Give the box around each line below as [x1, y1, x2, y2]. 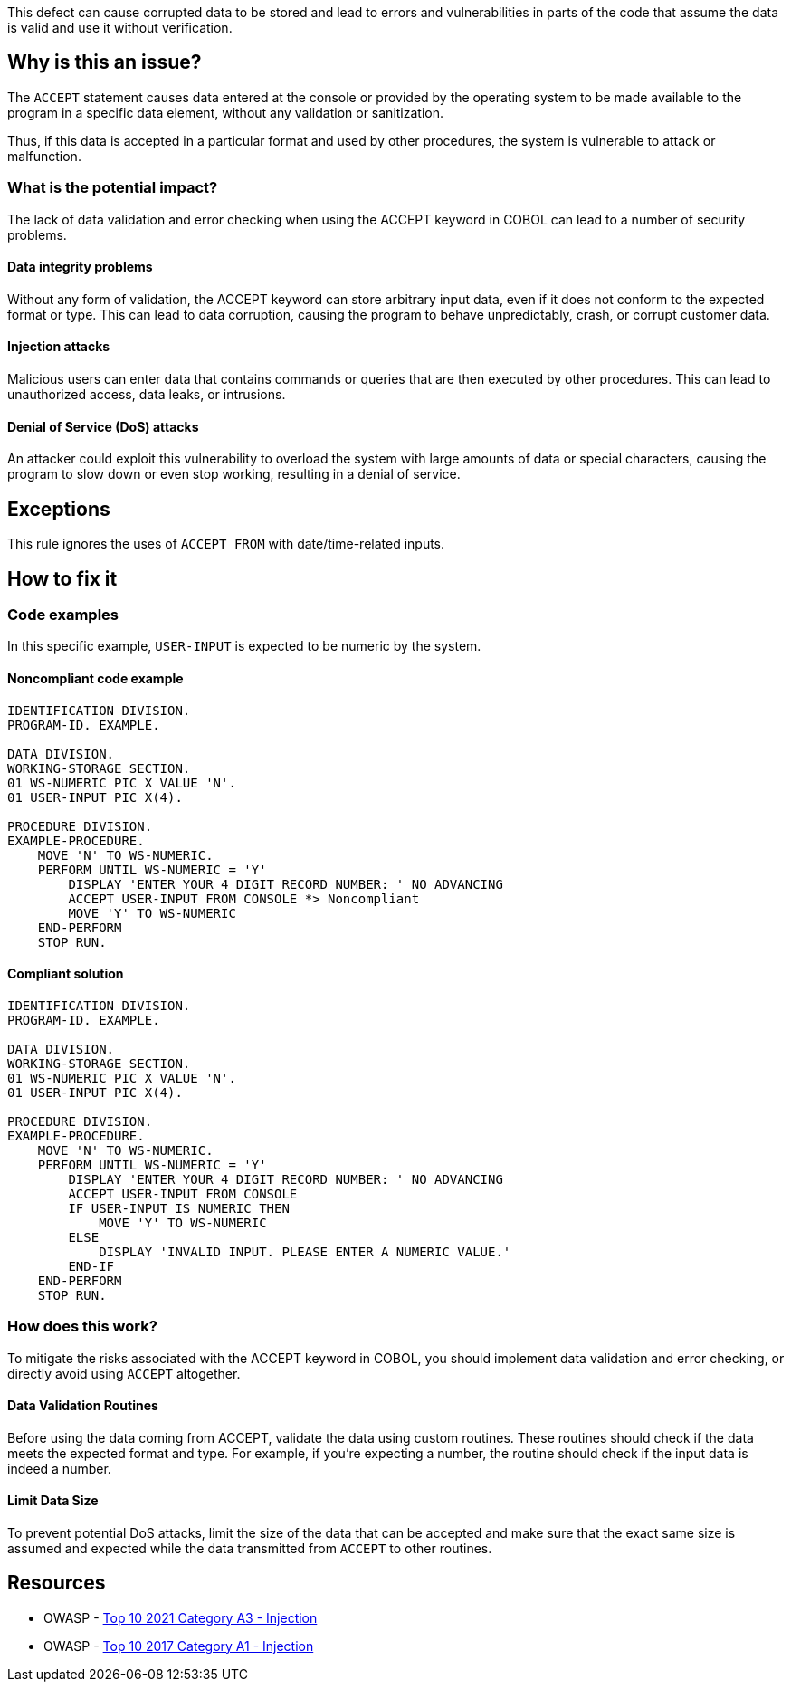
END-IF [68, 1258, 115, 1274]
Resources [7, 1571, 106, 1595]
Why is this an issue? [7, 51, 202, 74]
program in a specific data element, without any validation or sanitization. [7, 104, 444, 120]
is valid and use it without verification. [7, 20, 233, 35]
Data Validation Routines [7, 1398, 158, 1414]
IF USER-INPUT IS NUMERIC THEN [68, 1200, 290, 1216]
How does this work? [7, 1317, 157, 1336]
